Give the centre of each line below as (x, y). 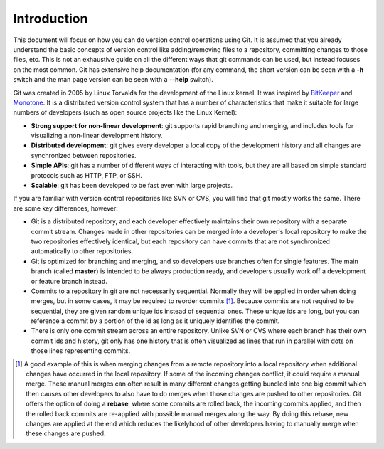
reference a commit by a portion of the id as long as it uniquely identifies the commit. (155, 321)
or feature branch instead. (69, 281)
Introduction (50, 19)
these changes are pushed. (66, 433)
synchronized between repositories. (84, 155)
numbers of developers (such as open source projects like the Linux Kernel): (125, 112)
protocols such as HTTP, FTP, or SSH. (86, 175)
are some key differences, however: (66, 208)
